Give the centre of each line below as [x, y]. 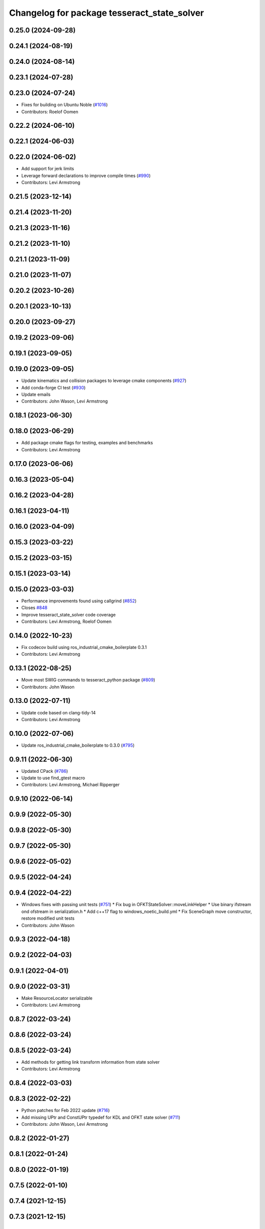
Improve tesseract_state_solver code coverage [69, 614]
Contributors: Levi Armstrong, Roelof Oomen [66, 621]
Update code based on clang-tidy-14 [58, 712]
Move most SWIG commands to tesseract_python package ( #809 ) [88, 680]
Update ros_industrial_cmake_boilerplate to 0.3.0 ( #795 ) [78, 745]
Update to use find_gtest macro [53, 778]
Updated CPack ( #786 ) [45, 771]
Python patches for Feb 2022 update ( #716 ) [66, 1111]
